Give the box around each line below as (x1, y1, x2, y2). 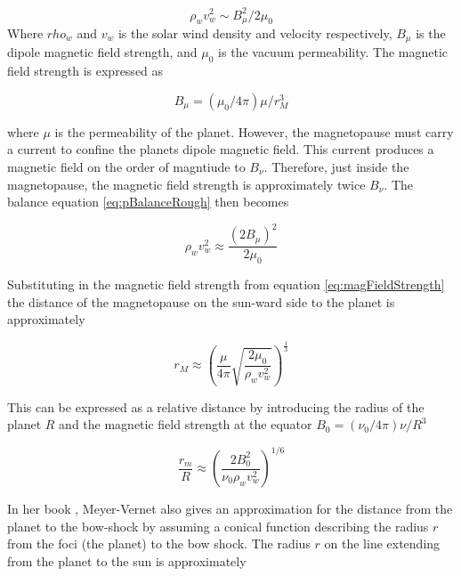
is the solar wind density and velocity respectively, (117, 23, 392, 42)
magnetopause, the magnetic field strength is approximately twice (7, 174, 366, 193)
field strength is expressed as (7, 61, 164, 80)
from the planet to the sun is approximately (7, 552, 247, 571)
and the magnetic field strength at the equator (59, 415, 312, 434)
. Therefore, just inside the (263, 157, 409, 175)
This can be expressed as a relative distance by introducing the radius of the (7, 397, 425, 416)
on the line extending (324, 534, 441, 553)
